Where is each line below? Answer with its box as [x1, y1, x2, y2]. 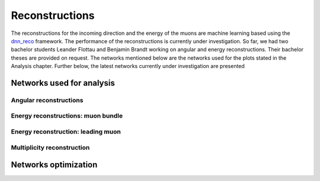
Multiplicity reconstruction [11, 143, 90, 151]
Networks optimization [11, 160, 98, 170]
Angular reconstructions [11, 96, 84, 104]
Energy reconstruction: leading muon [11, 128, 121, 136]
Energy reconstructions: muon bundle [11, 112, 123, 120]
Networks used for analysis [11, 77, 115, 88]
